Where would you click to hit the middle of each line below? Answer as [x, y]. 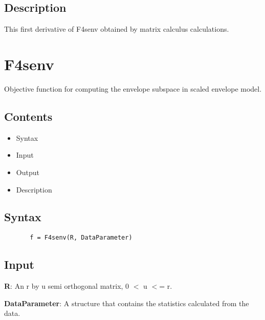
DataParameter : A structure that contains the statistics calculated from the [127, 303]
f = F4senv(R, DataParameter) [81, 238]
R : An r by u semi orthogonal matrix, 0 [67, 286]
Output [28, 172]
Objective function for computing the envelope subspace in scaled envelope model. [133, 88]
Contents [28, 116]
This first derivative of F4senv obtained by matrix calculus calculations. [117, 29]
